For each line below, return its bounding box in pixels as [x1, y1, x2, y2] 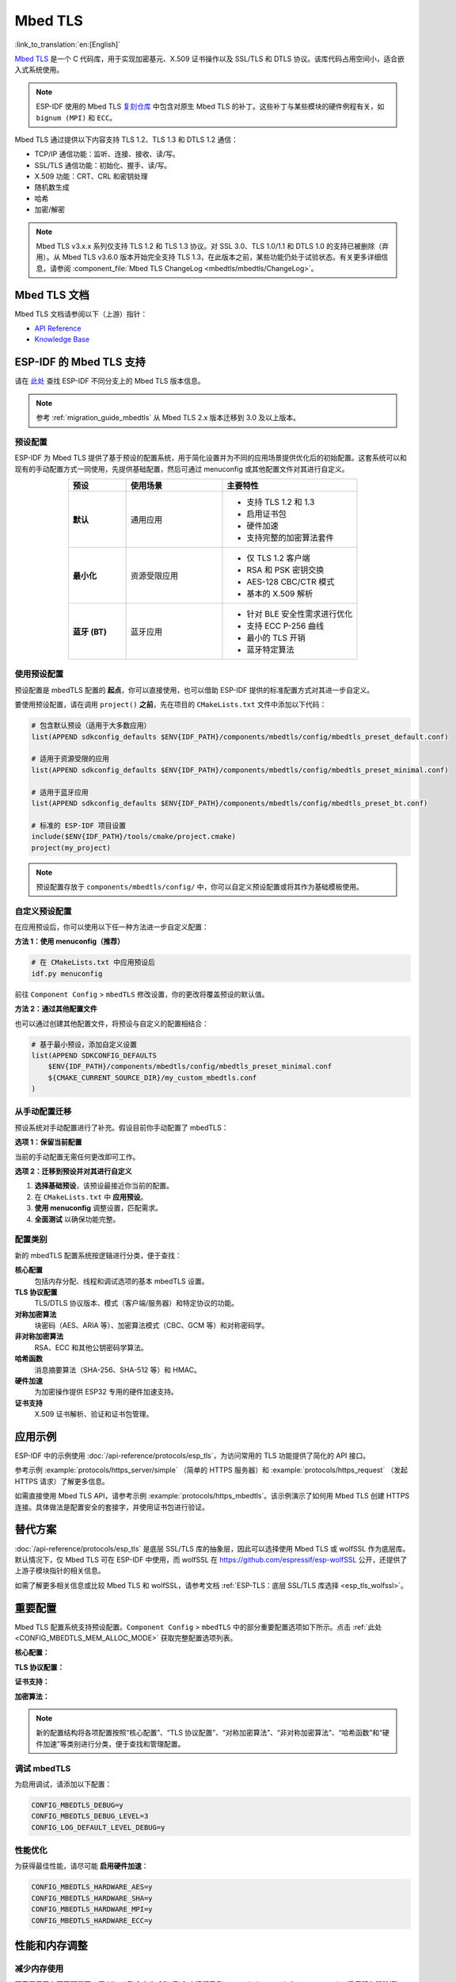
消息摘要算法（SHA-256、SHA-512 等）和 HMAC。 [34, 1364, 201, 1375]
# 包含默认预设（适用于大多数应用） [31, 721, 151, 730]
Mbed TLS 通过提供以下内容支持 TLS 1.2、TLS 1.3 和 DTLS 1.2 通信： [14, 135, 239, 144]
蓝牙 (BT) [72, 626, 107, 637]
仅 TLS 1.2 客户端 [246, 553, 310, 564]
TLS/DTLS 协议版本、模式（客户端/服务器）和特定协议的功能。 [34, 1299, 239, 1308]
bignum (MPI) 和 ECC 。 [36, 113, 117, 122]
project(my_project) [31, 843, 111, 852]
